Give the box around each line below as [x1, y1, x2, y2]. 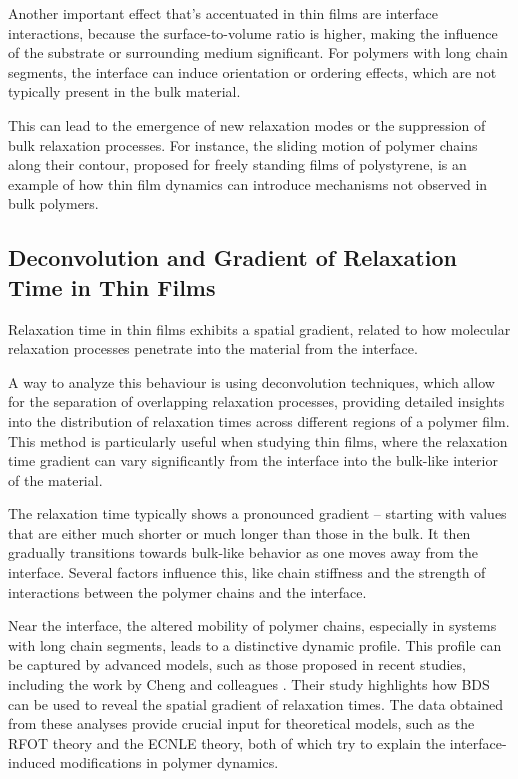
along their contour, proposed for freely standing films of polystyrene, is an [8, 154, 467, 175]
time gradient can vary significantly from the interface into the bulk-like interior [8, 450, 498, 471]
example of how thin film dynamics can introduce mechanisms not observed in [8, 173, 488, 194]
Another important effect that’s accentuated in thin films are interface [8, 3, 439, 23]
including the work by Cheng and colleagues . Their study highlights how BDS [8, 674, 490, 695]
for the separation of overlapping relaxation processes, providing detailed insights [8, 391, 505, 412]
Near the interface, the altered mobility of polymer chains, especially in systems [8, 615, 497, 636]
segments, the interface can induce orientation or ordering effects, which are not [8, 61, 497, 82]
